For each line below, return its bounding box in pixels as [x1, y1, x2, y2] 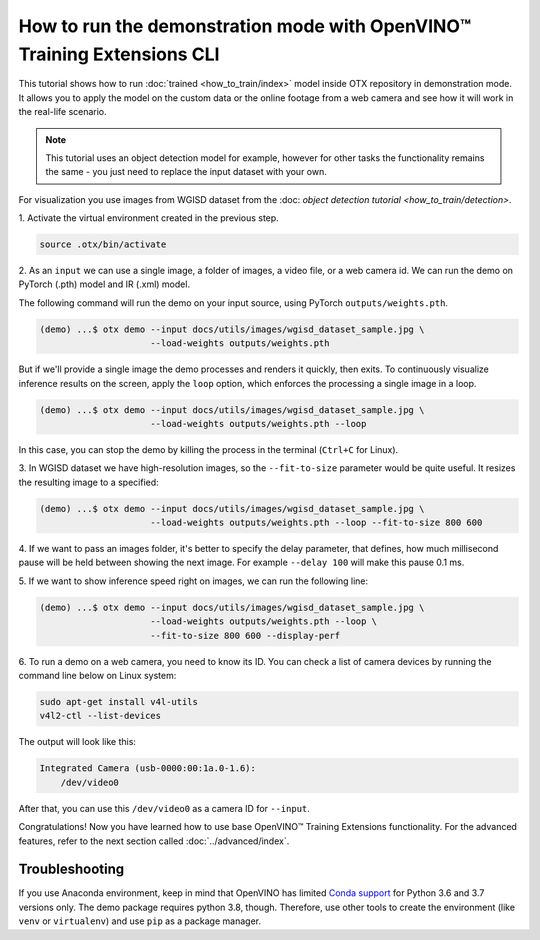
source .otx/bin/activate [39, 239, 167, 250]
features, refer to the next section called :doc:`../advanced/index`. [18, 835, 290, 847]
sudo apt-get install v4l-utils [39, 696, 199, 707]
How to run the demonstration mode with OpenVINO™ [18, 15, 472, 37]
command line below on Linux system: [18, 670, 177, 681]
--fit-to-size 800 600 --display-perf [150, 630, 341, 641]
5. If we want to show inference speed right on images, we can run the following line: [18, 575, 369, 587]
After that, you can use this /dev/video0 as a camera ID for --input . [18, 802, 310, 814]
